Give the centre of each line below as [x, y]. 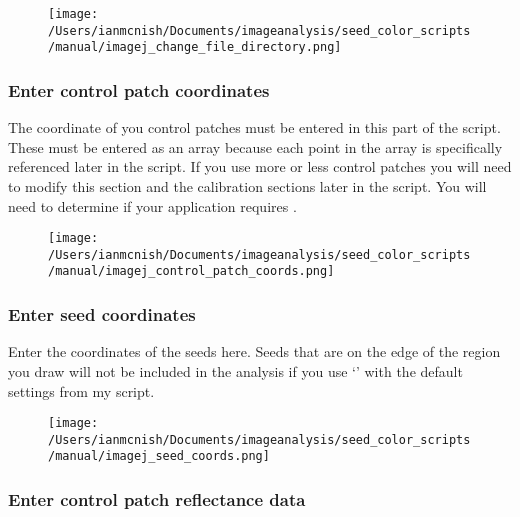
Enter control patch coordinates [139, 89]
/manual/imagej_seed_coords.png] [159, 456]
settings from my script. [81, 390]
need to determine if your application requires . [152, 205]
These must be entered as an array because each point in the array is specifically [255, 146]
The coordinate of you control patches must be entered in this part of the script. [254, 127]
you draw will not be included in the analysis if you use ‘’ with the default [235, 370]
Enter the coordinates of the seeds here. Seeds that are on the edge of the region [254, 351]
